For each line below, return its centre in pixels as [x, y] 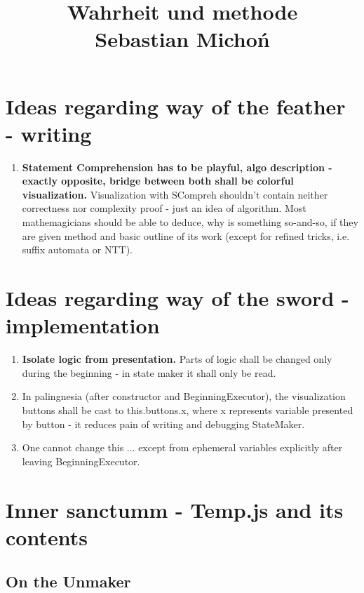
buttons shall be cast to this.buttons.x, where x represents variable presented [188, 409]
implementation [83, 325]
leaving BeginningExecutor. [81, 461]
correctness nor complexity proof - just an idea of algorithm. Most [164, 208]
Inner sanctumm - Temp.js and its [175, 509]
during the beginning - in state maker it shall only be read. [149, 372]
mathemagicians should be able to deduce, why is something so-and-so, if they [190, 222]
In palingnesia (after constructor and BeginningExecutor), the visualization [184, 396]
